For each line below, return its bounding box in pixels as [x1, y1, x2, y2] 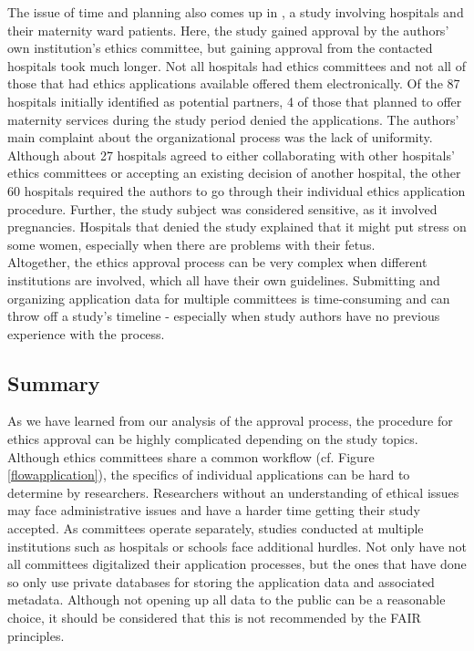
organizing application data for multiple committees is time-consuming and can [7, 288, 450, 307]
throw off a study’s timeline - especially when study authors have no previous [7, 306, 440, 325]
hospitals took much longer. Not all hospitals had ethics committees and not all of [7, 56, 466, 75]
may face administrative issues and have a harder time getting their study [7, 501, 420, 520]
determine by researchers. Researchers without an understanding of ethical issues [7, 482, 459, 501]
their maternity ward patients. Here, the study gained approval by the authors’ [7, 20, 449, 39]
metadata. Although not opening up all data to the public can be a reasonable [7, 590, 446, 609]
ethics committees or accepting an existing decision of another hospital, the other [7, 163, 461, 182]
